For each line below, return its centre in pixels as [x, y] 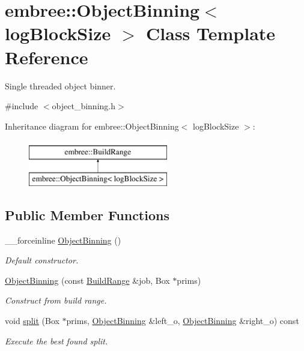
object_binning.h [84, 106]
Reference [47, 57]
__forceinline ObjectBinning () [63, 240]
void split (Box [32, 321]
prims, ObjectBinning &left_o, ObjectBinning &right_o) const [183, 321]
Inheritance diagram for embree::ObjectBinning [92, 126]
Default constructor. [42, 260]
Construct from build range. [56, 300]
